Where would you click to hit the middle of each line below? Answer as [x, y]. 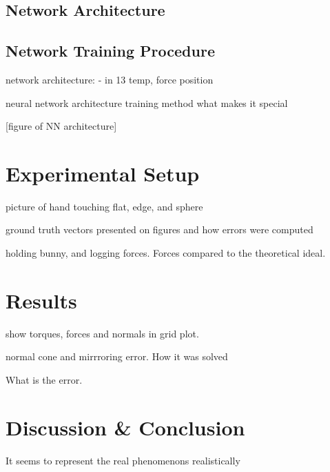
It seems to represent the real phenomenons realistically [123, 460]
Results [41, 300]
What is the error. [44, 379]
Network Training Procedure [110, 51]
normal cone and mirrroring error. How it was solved [117, 356]
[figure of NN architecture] [61, 126]
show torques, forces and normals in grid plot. [102, 333]
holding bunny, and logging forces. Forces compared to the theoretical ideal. [166, 253]
